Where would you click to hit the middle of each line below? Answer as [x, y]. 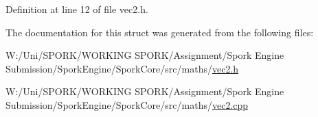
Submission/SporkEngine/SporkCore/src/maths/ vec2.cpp [127, 104]
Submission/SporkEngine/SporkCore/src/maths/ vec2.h [122, 68]
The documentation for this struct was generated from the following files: [160, 32]
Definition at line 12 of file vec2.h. [77, 9]
